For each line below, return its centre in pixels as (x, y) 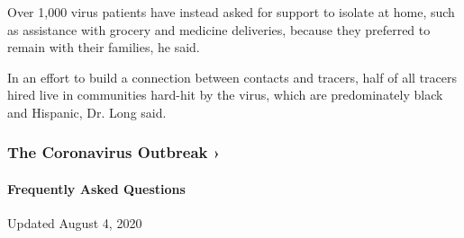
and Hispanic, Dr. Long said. (87, 112)
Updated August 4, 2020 (75, 223)
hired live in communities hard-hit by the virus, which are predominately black (225, 95)
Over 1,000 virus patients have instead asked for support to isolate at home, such (231, 12)
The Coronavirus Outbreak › (114, 152)
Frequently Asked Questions (96, 189)
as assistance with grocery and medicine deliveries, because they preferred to (219, 29)
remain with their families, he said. (104, 47)
